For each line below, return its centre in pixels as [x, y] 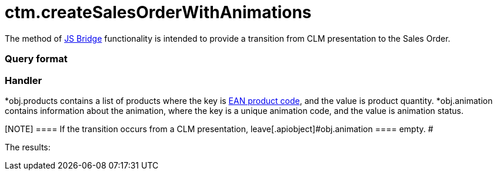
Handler [24, 80]
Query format [36, 59]
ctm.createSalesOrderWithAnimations [158, 12]
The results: [28, 147]
